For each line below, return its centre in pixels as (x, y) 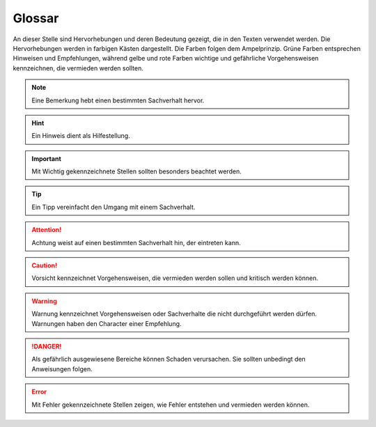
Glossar (36, 18)
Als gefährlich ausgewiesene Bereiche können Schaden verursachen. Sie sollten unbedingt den (169, 359)
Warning (44, 301)
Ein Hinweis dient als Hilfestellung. (81, 136)
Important (47, 158)
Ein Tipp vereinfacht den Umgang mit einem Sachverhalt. (113, 207)
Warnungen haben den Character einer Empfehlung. (107, 323)
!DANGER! (47, 346)
